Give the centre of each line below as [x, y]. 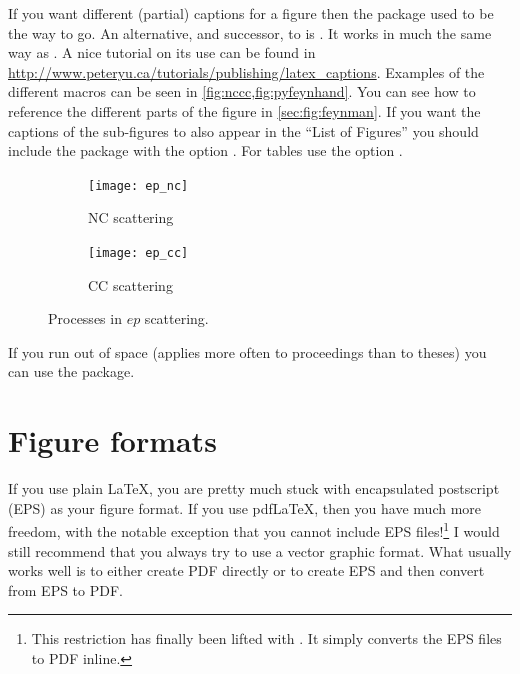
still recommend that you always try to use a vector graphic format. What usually [260, 550]
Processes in [85, 318]
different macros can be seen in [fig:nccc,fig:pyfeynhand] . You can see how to [242, 91]
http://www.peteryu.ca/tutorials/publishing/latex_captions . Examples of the [246, 71]
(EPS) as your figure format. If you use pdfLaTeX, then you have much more [245, 507]
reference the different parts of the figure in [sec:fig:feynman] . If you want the [244, 110]
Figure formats [112, 440]
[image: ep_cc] [138, 253]
